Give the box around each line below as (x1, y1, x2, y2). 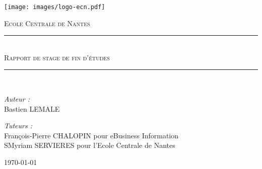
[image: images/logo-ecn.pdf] (4, 4, 105, 11)
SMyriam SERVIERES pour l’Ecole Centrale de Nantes (4, 140, 175, 150)
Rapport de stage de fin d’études (4, 52, 110, 62)
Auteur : (4, 94, 30, 104)
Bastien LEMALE (4, 103, 60, 114)
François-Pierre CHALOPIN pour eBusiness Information (4, 130, 179, 140)
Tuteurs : (4, 120, 33, 131)
